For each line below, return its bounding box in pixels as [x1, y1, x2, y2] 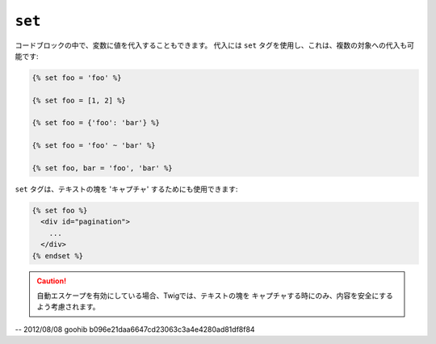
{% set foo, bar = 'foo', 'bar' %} [31, 164, 173, 173]
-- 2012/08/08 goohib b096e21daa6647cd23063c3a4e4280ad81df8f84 [15, 324, 255, 334]
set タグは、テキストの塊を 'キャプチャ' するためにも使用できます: [15, 184, 238, 194]
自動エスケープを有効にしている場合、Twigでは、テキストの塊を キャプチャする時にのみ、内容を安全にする [36, 291, 393, 300]
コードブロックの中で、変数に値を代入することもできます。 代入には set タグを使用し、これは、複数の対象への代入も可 [15, 40, 415, 50]
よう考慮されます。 [36, 302, 100, 312]
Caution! [36, 275, 67, 286]
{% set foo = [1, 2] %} [31, 95, 127, 105]
